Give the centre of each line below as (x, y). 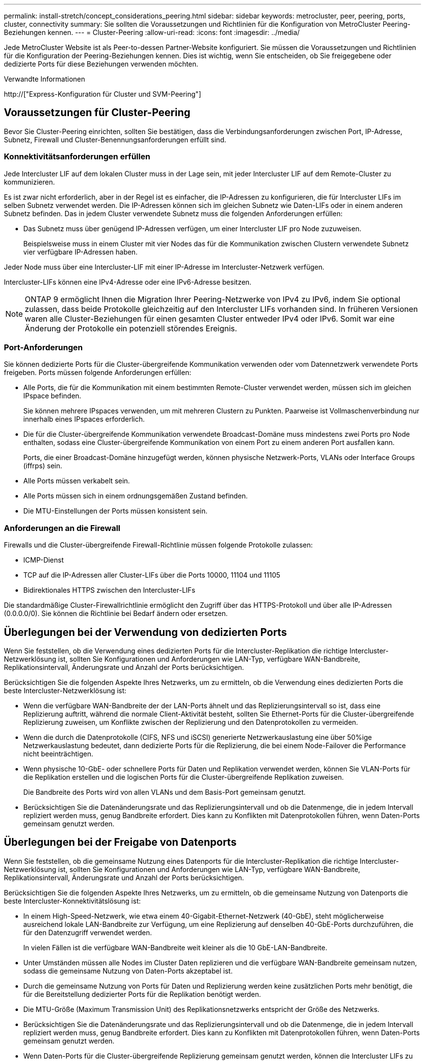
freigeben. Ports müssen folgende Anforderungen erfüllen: (98, 373)
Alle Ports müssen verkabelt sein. (77, 481)
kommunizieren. (30, 182)
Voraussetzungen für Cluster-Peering (97, 113)
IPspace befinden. (52, 396)
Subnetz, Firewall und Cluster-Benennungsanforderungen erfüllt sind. (115, 139)
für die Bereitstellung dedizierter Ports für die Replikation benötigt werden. (142, 994)
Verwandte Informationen (45, 79)
